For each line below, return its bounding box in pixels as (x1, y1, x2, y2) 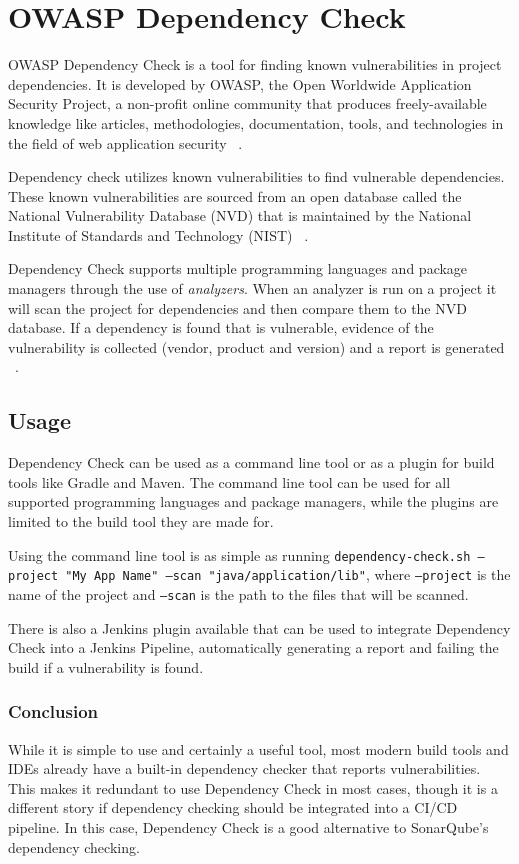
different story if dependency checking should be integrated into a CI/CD (8, 797, 458, 818)
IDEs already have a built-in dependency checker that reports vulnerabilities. (8, 758, 481, 779)
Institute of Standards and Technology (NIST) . (8, 224, 309, 245)
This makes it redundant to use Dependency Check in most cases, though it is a (8, 777, 498, 798)
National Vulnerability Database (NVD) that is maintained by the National (8, 205, 472, 226)
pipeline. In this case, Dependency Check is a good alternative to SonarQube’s (8, 816, 489, 837)
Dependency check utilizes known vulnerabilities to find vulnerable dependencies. (8, 166, 505, 187)
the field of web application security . (8, 132, 243, 153)
